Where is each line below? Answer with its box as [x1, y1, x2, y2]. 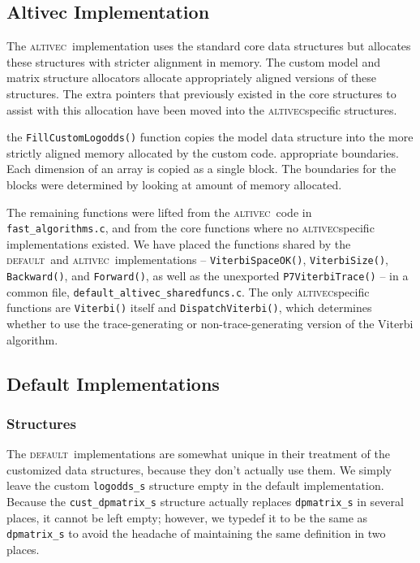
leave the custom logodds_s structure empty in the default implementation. [6, 477, 384, 494]
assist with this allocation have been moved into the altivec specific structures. [6, 101, 397, 118]
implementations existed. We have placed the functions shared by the [6, 235, 351, 252]
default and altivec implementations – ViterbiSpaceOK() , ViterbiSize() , [6, 251, 388, 268]
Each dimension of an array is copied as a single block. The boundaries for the [6, 160, 396, 177]
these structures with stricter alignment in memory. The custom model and [6, 53, 380, 70]
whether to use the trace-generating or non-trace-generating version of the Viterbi [6, 315, 414, 332]
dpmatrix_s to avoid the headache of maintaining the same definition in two [6, 525, 386, 542]
